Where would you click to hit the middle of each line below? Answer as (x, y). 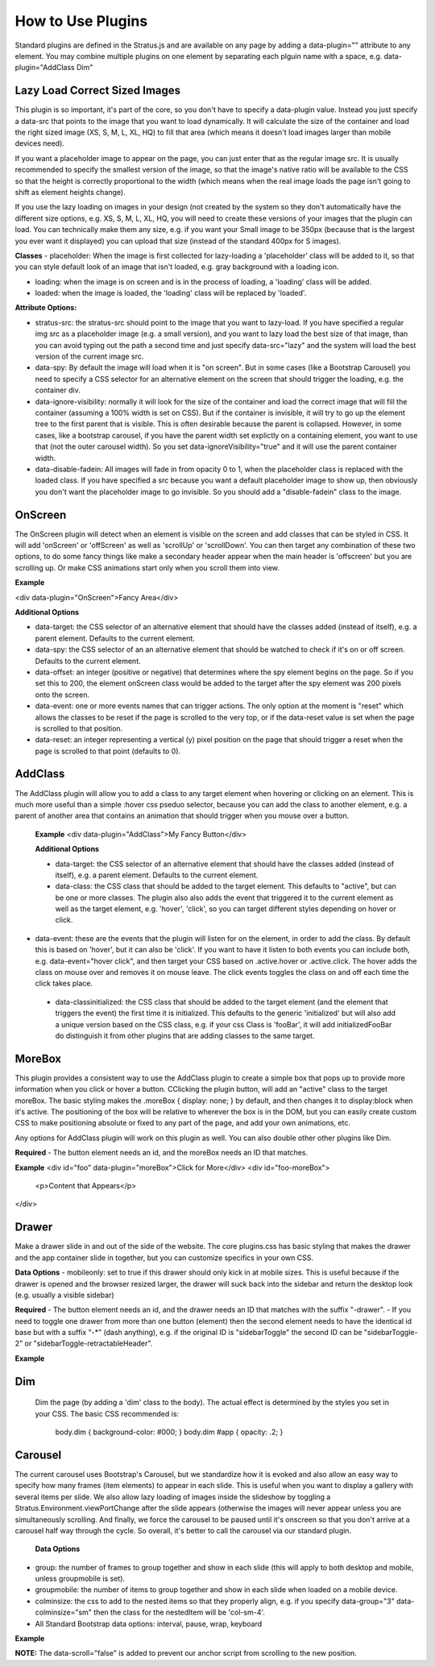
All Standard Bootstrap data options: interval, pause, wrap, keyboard (149, 1623)
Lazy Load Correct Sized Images (98, 91)
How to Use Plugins (81, 21)
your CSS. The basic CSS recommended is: (107, 1413)
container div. (58, 390)
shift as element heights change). (70, 192)
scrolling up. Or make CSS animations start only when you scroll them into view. (147, 567)
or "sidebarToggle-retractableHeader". (89, 1344)
